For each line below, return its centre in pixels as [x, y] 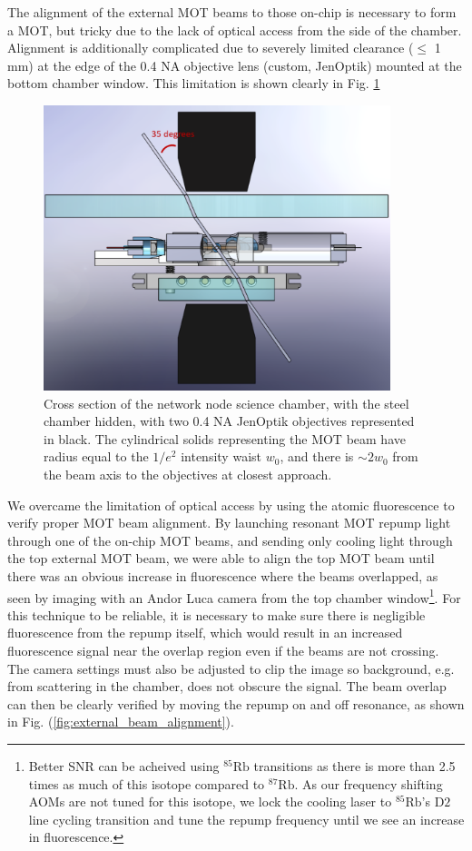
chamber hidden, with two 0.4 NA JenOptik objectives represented [229, 421]
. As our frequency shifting [369, 783]
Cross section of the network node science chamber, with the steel [226, 403]
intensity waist [221, 456]
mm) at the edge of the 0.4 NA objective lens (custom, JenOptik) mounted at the [235, 65]
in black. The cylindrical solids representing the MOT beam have [225, 438]
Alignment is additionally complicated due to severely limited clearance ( [211, 48]
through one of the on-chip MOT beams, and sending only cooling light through [230, 540]
